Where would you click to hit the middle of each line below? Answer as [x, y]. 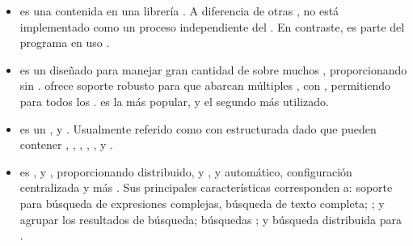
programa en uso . [65, 42]
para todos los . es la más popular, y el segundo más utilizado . [174, 101]
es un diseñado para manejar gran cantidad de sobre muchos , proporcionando [213, 69]
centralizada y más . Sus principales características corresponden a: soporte [206, 187]
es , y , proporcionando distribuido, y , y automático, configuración [186, 171]
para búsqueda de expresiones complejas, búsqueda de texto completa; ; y [202, 203]
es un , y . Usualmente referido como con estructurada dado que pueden [198, 128]
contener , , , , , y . [66, 144]
